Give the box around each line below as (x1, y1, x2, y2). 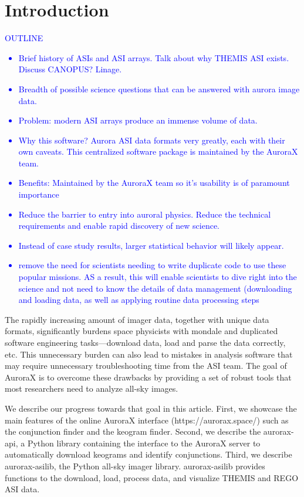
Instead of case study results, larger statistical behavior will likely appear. (18, 239, 284, 251)
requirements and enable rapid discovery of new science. (18, 219, 219, 232)
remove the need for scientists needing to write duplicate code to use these (18, 259, 286, 271)
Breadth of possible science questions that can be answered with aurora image (18, 82, 300, 95)
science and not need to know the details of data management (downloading (18, 282, 292, 294)
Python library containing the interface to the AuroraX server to (27, 436, 261, 449)
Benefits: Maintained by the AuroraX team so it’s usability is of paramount (18, 176, 290, 189)
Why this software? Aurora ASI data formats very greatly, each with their (18, 134, 285, 146)
